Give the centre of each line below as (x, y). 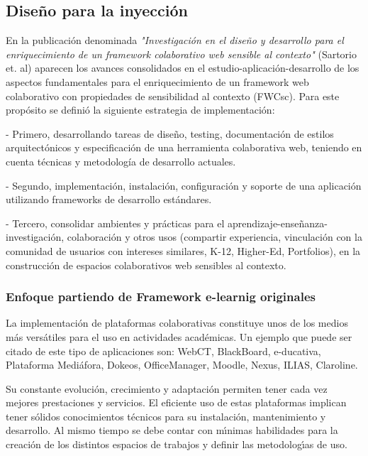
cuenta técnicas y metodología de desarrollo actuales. (121, 161)
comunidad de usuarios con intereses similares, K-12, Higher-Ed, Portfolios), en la (183, 250)
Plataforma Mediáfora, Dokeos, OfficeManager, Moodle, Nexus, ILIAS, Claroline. (182, 365)
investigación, (35, 237)
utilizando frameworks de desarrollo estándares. (109, 199)
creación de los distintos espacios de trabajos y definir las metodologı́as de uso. (177, 444)
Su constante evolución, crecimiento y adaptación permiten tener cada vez (167, 388)
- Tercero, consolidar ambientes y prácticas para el (115, 223)
